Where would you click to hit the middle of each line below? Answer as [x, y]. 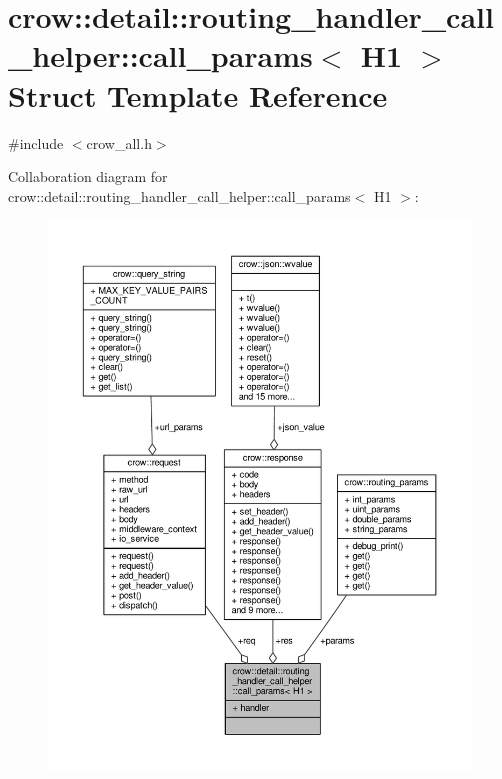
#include [36, 142]
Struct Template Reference [198, 94]
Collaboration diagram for [88, 176]
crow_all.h [119, 142]
